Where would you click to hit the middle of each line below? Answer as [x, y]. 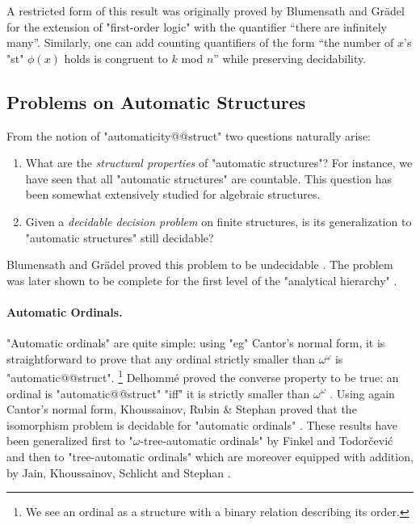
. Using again [362, 393]
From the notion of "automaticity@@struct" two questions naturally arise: [189, 135]
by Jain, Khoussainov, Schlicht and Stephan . [119, 472]
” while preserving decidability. [290, 58]
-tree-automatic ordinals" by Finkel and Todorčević [267, 441]
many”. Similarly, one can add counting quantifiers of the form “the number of [200, 42]
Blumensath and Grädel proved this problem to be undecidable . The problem [200, 265]
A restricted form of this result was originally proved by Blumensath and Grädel [206, 10]
